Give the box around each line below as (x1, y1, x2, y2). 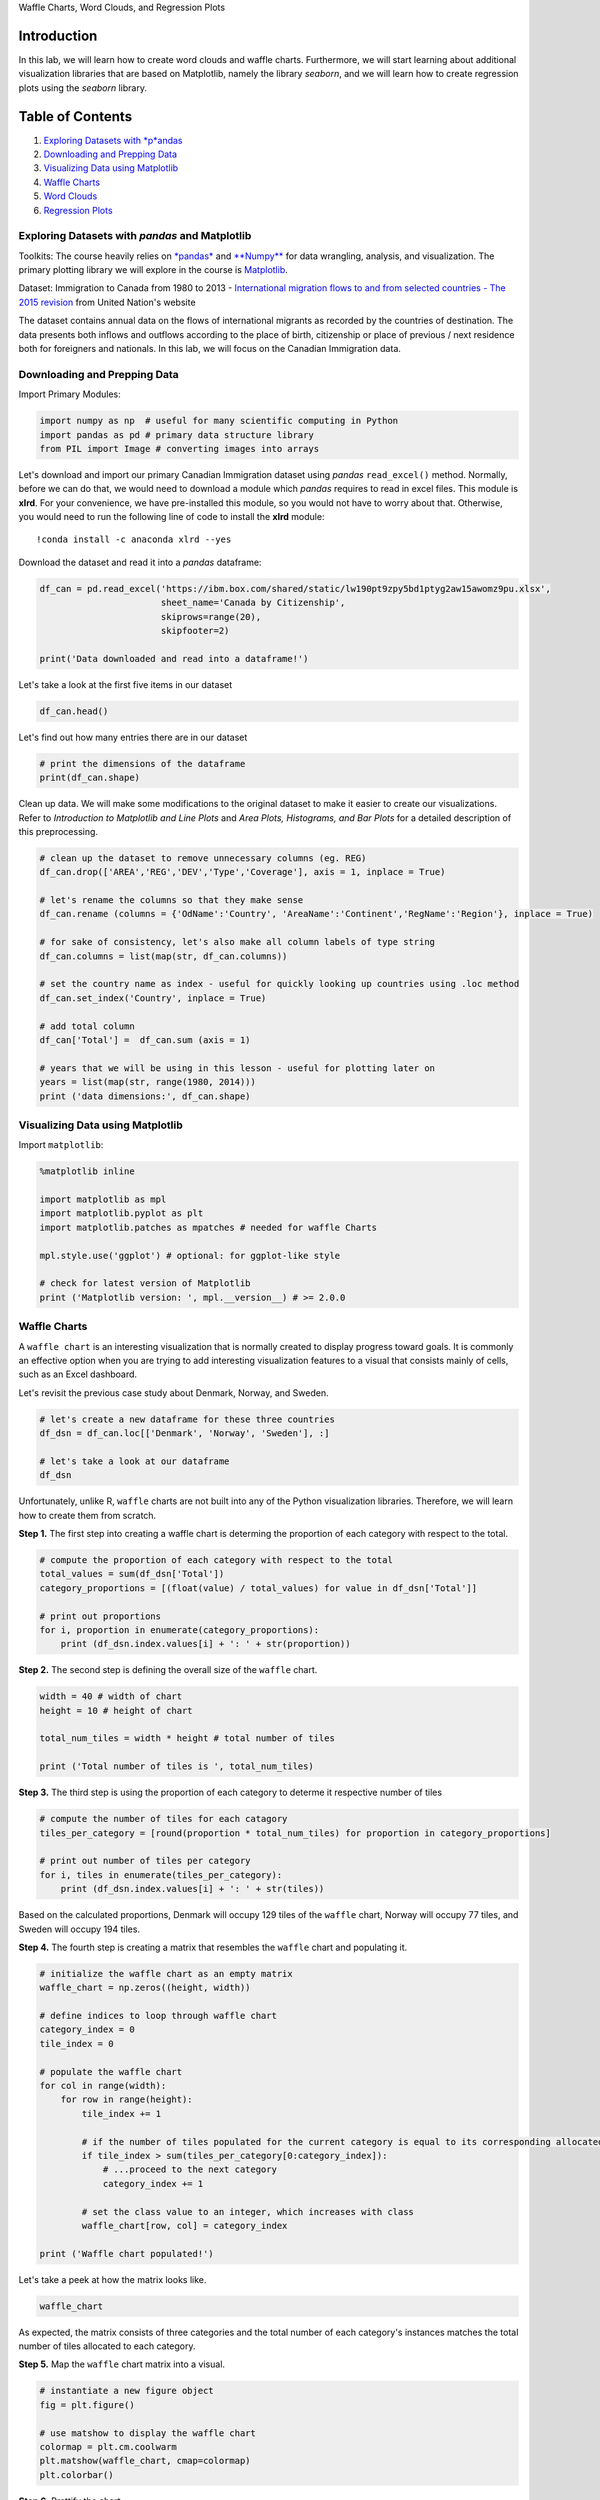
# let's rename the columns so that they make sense (39, 895, 304, 906)
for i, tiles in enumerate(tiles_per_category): (39, 1869, 283, 1880)
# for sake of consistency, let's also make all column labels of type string (39, 936, 435, 948)
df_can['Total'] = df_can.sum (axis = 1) (39, 1034, 251, 1045)
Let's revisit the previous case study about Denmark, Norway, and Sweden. (18, 1386, 329, 1399)
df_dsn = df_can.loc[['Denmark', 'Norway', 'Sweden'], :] (39, 1428, 330, 1439)
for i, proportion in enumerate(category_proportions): (39, 1624, 320, 1635)
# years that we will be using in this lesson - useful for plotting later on (39, 1062, 435, 1074)
